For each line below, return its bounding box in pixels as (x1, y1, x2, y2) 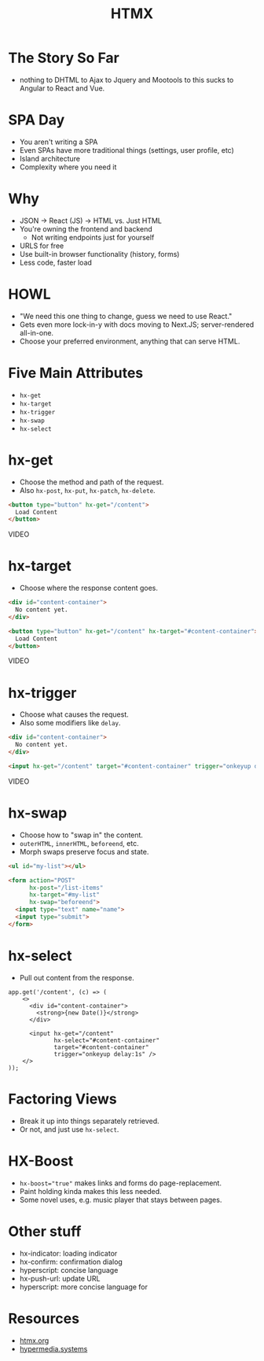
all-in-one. (19, 328, 53, 337)
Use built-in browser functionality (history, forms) (19, 249, 180, 258)
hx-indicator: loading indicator (19, 1248, 118, 1258)
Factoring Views (8, 1090, 117, 1107)
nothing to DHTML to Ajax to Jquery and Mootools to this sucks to (19, 75, 234, 84)
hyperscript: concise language (19, 1265, 119, 1274)
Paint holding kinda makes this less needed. (19, 1186, 163, 1196)
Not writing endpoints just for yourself (31, 232, 155, 242)
